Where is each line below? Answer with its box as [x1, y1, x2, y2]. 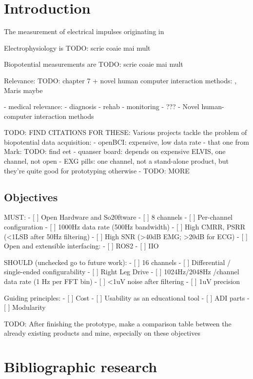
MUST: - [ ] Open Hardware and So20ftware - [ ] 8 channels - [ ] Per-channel [4, 212, 233, 222]
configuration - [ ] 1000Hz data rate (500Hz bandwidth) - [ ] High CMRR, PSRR [4, 222, 245, 232]
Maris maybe [4, 85, 43, 95]
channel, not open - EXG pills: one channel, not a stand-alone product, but [4, 156, 229, 166]
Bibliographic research [4, 357, 157, 377]
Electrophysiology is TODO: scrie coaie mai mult [4, 42, 151, 53]
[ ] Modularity [4, 302, 46, 312]
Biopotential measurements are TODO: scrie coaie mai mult [4, 59, 183, 69]
